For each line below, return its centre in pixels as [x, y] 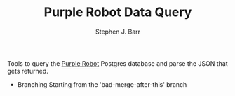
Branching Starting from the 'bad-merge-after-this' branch [102, 84]
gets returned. [28, 71]
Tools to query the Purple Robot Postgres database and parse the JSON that [117, 63]
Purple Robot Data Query [118, 12]
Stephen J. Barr [118, 32]
